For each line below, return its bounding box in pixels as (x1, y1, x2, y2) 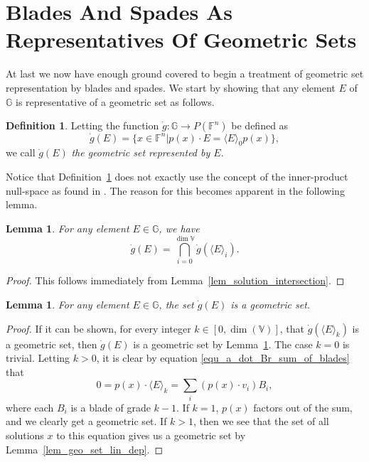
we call (6, 145, 36, 160)
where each (6, 399, 54, 414)
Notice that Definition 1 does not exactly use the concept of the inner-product (6, 168, 348, 183)
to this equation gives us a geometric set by (56, 427, 246, 442)
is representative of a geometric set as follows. (16, 94, 215, 109)
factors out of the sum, (253, 399, 353, 414)
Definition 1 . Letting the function (6, 118, 159, 133)
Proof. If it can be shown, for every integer (6, 321, 191, 335)
